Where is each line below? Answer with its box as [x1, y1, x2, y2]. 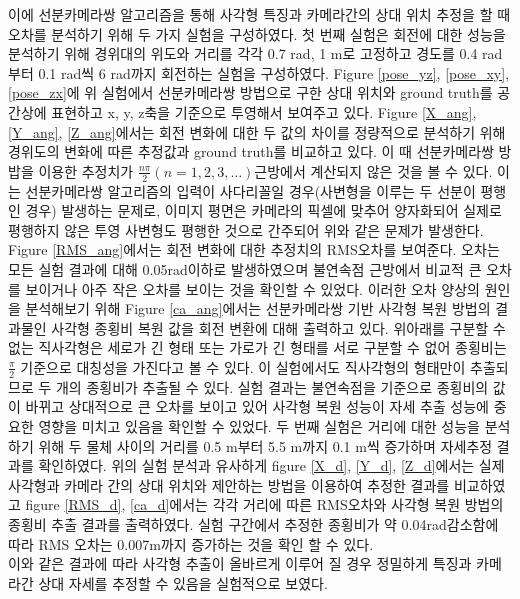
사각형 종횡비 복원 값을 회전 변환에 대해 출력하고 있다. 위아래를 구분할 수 [51, 317, 506, 338]
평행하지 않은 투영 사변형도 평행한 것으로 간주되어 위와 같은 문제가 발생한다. [8, 219, 484, 240]
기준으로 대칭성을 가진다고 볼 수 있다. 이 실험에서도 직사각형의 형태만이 [20, 356, 466, 377]
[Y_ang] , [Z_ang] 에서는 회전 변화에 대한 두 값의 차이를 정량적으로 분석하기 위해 [8, 121, 506, 142]
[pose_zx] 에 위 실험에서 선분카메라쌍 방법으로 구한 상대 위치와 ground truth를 [8, 82, 493, 103]
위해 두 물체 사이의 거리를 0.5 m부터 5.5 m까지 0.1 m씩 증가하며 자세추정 [38, 435, 493, 456]
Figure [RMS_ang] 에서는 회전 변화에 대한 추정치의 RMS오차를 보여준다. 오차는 [8, 239, 500, 260]
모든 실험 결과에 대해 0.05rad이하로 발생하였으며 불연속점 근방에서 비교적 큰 [8, 258, 482, 279]
